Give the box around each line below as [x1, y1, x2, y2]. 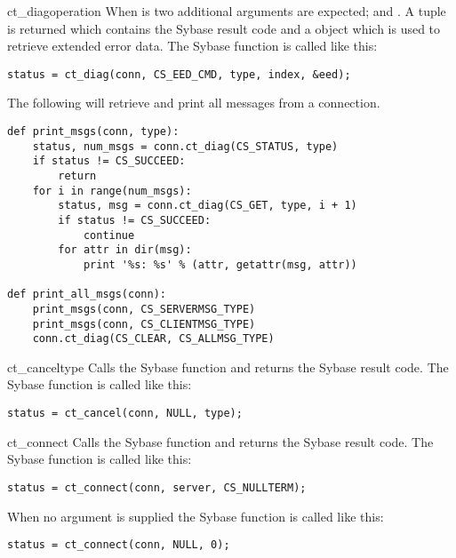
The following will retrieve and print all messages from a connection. [7, 93, 380, 112]
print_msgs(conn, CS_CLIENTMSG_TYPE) [32, 317, 256, 331]
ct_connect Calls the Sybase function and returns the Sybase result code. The [7, 432, 434, 450]
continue [83, 228, 135, 242]
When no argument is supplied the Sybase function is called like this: [7, 506, 384, 525]
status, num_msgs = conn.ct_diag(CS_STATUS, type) [32, 139, 339, 153]
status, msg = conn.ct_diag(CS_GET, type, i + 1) [58, 199, 357, 212]
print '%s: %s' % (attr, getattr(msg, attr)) [83, 258, 357, 271]
